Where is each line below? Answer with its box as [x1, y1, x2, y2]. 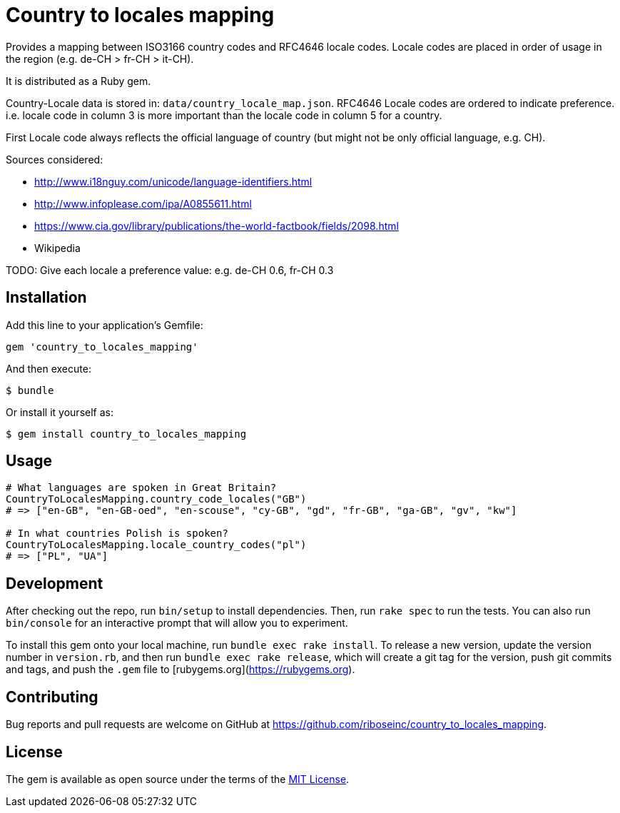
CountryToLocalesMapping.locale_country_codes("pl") [6, 539, 307, 551]
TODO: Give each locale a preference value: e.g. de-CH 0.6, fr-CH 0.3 [6, 263, 334, 276]
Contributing [6, 687, 98, 706]
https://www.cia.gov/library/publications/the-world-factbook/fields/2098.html [34, 219, 399, 232]
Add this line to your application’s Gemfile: [6, 318, 203, 331]
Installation [6, 288, 87, 307]
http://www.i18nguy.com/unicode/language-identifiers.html [34, 175, 312, 188]
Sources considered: [6, 153, 103, 166]
